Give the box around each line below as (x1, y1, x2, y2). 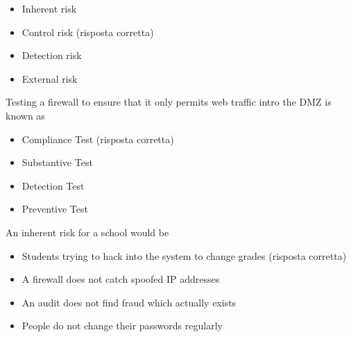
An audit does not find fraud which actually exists (22, 295, 237, 309)
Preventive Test (22, 202, 88, 216)
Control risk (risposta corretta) (22, 24, 154, 39)
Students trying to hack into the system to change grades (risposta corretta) (22, 248, 347, 263)
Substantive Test (22, 155, 93, 170)
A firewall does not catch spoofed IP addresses (22, 272, 220, 286)
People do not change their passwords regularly (22, 318, 223, 333)
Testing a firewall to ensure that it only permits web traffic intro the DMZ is (6, 94, 332, 109)
